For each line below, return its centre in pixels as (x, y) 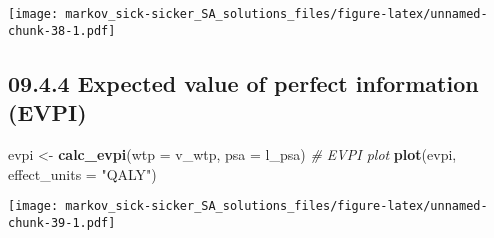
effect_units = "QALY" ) (82, 173)
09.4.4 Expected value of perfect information (243, 82)
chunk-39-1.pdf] (62, 222)
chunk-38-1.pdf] (62, 30)
